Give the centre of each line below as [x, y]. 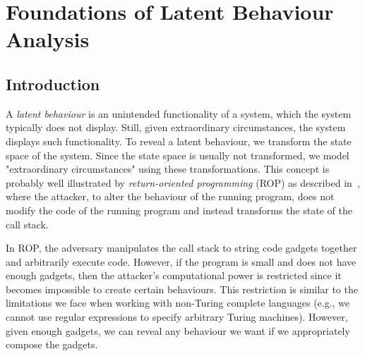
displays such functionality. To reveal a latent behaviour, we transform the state [179, 141]
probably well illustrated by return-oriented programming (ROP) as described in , [183, 182]
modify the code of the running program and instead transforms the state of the [179, 210]
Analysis [48, 39]
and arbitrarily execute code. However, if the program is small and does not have [181, 261]
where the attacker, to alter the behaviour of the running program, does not [170, 196]
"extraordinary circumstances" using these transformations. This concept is [168, 169]
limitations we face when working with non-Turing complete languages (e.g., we [178, 303]
